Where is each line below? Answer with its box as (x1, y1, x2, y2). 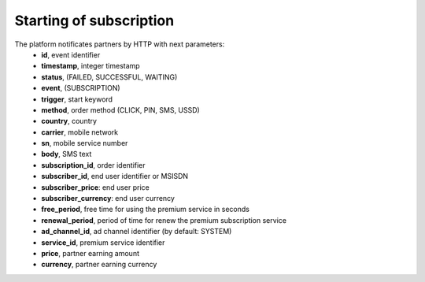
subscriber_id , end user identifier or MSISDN (41, 172, 189, 181)
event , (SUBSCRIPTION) (41, 83, 121, 93)
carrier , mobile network (41, 127, 118, 137)
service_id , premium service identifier (41, 237, 165, 247)
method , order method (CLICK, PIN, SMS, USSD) (41, 105, 200, 114)
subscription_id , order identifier (41, 160, 146, 169)
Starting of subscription (14, 12, 175, 29)
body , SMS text (41, 150, 92, 159)
